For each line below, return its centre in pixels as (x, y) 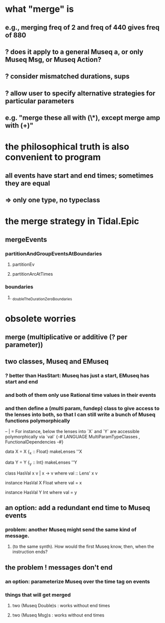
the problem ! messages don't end (59, 567)
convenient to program (53, 157)
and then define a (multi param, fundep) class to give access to (82, 408)
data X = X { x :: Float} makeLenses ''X (44, 452)
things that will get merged (38, 595)
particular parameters (40, 101)
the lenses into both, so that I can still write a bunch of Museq (80, 414)
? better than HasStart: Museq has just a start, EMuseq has (77, 376)
